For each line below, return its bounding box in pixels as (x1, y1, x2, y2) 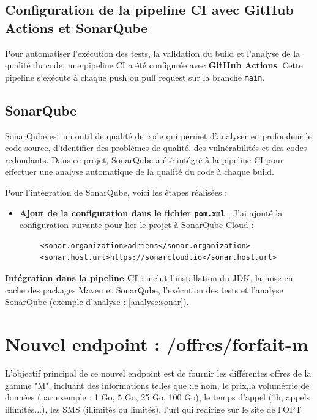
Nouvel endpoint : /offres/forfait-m (5, 331, 308, 356)
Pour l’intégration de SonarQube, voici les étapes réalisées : (5, 186, 228, 199)
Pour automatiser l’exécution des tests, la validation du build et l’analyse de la (5, 46, 300, 59)
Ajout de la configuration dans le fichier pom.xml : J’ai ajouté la (19, 206, 283, 219)
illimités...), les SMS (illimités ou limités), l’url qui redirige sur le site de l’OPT (5, 402, 302, 415)
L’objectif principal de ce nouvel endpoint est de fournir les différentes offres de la (5, 366, 311, 379)
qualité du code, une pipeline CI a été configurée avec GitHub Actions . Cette (5, 59, 303, 72)
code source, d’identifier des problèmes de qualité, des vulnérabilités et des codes (5, 141, 307, 154)
